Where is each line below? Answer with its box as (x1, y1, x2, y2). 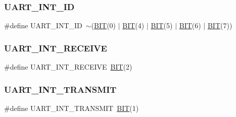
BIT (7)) (207, 20, 232, 31)
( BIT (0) (91, 20, 116, 31)
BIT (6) (179, 20, 201, 31)
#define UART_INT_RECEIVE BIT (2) (4, 62, 132, 72)
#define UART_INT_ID (4, 20, 82, 31)
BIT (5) (151, 20, 173, 31)
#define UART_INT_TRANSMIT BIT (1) (4, 102, 139, 113)
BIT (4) (122, 20, 145, 31)
